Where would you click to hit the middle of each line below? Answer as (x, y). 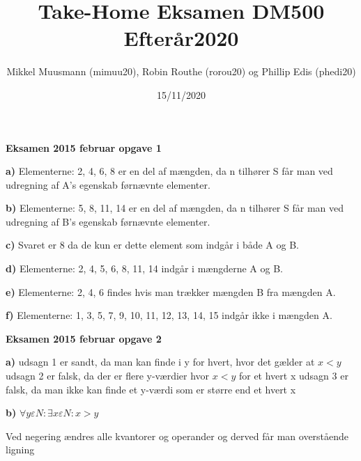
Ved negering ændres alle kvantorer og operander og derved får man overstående (177, 436)
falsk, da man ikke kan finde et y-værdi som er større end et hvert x (151, 389)
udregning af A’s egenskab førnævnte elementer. (108, 184)
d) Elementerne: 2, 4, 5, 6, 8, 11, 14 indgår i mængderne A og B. (144, 268)
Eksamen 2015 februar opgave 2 (84, 338)
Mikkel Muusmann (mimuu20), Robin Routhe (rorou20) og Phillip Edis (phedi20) (181, 71)
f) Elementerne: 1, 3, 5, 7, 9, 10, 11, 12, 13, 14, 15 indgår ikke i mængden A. (169, 315)
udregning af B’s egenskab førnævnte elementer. (108, 221)
